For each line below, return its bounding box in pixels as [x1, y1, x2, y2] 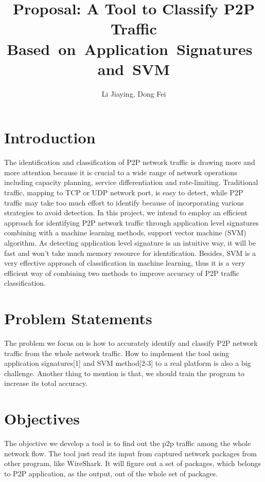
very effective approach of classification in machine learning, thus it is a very [4, 257, 245, 268]
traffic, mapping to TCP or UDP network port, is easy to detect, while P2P [4, 187, 243, 197]
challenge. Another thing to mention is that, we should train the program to [4, 367, 244, 378]
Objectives [4, 408, 80, 429]
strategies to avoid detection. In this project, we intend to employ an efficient [4, 207, 248, 218]
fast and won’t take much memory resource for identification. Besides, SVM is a [4, 247, 256, 258]
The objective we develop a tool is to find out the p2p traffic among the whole [4, 438, 251, 449]
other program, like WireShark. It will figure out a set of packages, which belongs [4, 458, 261, 469]
